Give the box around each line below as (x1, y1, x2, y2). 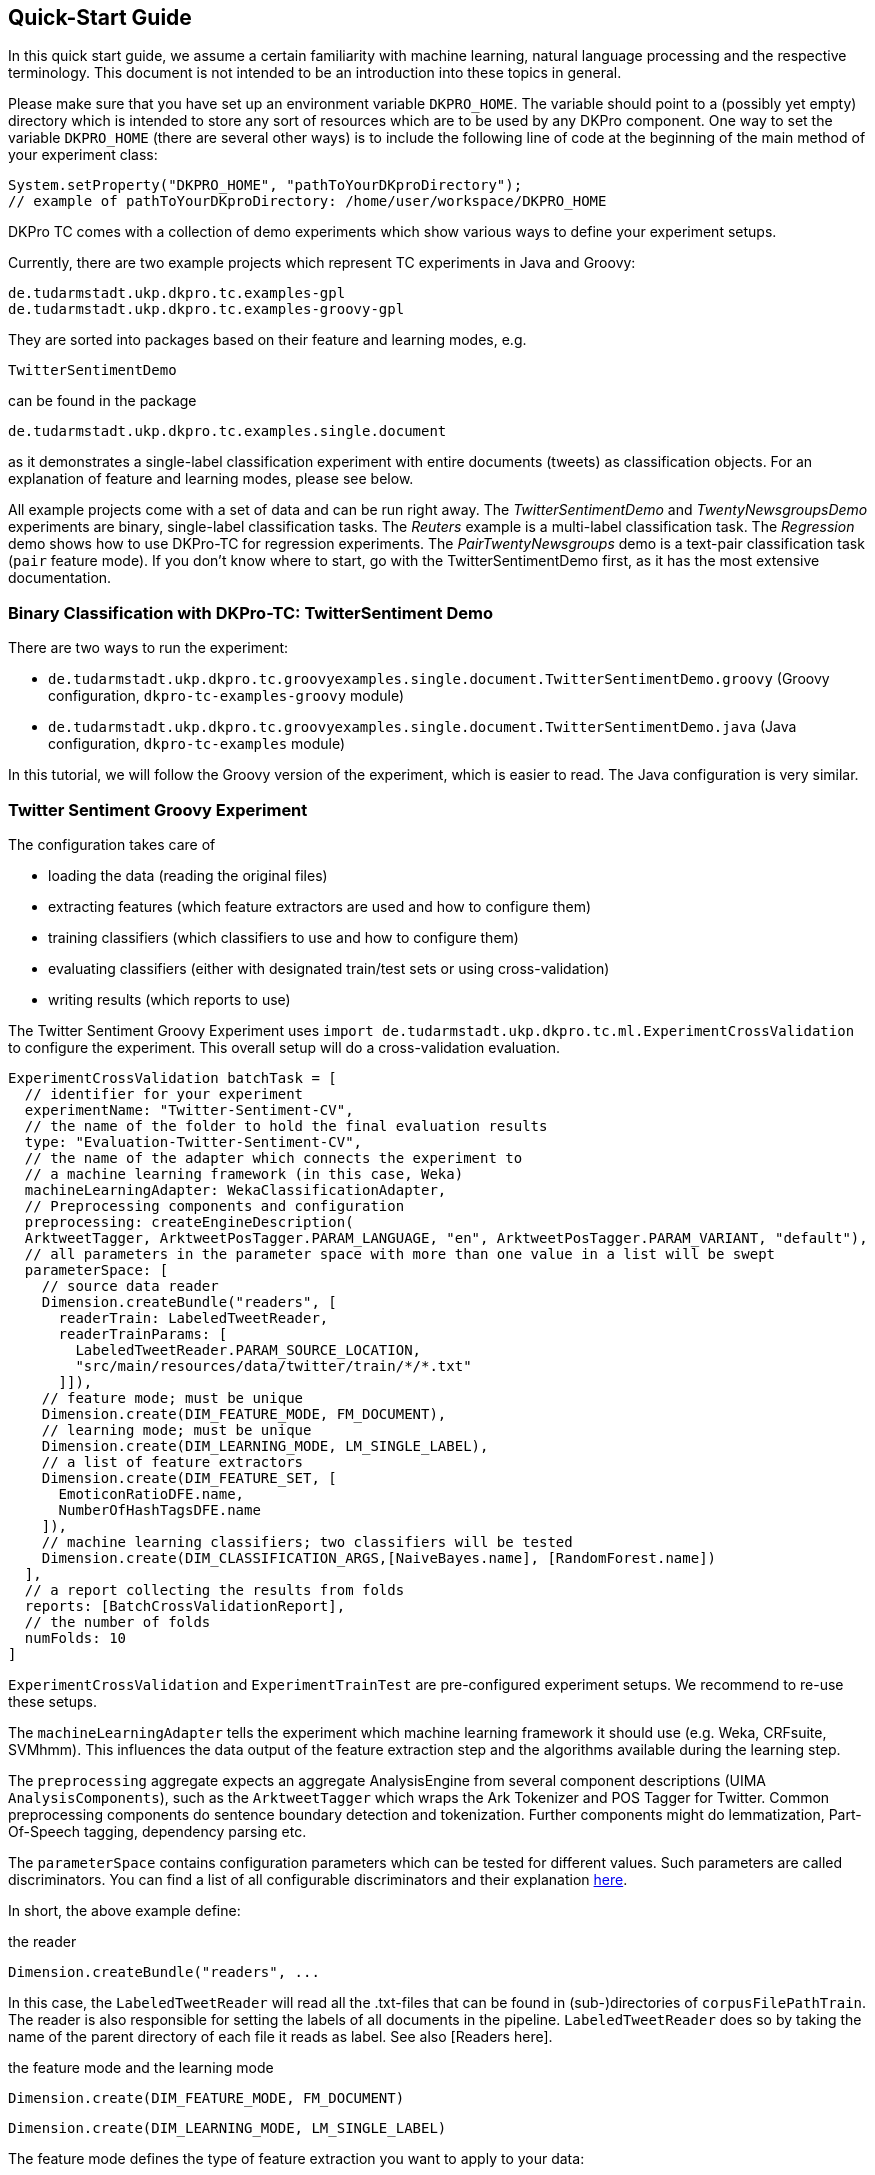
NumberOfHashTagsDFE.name (58, 1501, 261, 1518)
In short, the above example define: (8, 1901, 241, 1919)
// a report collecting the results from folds (24, 1581, 405, 1598)
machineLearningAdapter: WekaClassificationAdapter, (24, 1181, 447, 1198)
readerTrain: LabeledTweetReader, (58, 1309, 329, 1326)
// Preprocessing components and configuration (24, 1197, 405, 1214)
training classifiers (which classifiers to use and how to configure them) (48, 928, 519, 946)
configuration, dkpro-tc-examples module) (48, 735, 346, 753)
